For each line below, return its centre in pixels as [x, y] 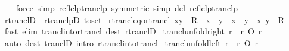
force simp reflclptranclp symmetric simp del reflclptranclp [127, 8]
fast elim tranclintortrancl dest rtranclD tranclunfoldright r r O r [133, 31]
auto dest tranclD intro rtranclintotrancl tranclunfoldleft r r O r [131, 42]
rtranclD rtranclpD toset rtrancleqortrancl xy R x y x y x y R [144, 19]
